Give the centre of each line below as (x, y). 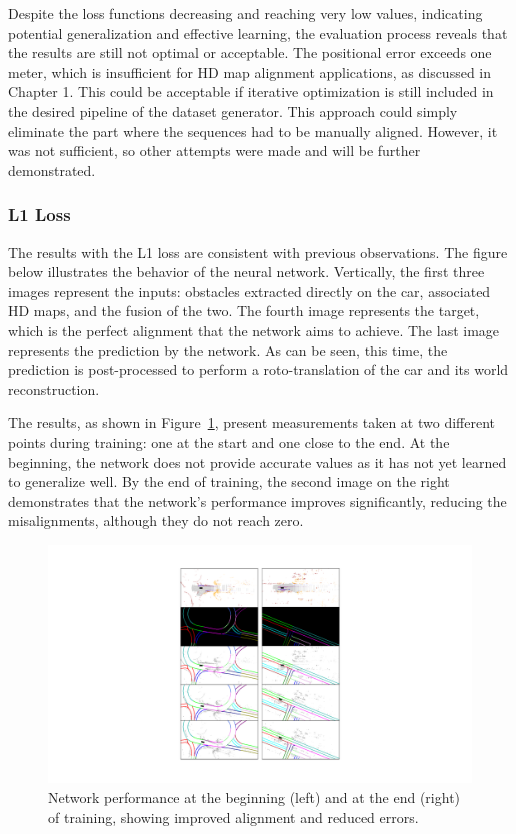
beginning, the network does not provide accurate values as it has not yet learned (257, 461)
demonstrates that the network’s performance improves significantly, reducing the (257, 500)
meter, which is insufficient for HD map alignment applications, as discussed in (250, 71)
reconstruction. (54, 388)
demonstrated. (52, 169)
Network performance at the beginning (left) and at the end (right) (254, 796)
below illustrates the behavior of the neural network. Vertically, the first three (246, 271)
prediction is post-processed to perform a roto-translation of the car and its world (258, 369)
